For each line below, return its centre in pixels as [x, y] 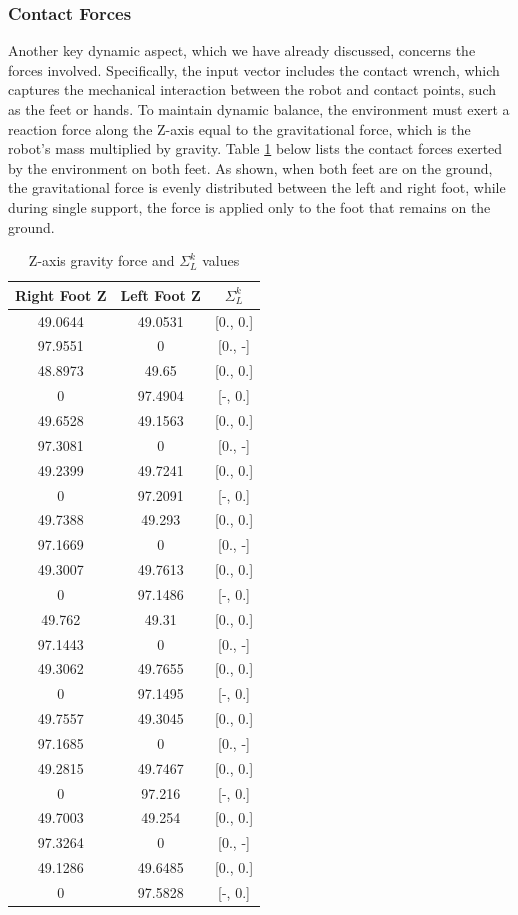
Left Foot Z [160, 294]
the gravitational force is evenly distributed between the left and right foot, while [257, 187]
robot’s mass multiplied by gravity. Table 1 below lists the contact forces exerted [255, 148]
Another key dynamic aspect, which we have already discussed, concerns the [242, 50]
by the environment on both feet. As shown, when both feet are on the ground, [250, 167]
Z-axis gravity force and [101, 260]
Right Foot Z [61, 294]
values [221, 260]
